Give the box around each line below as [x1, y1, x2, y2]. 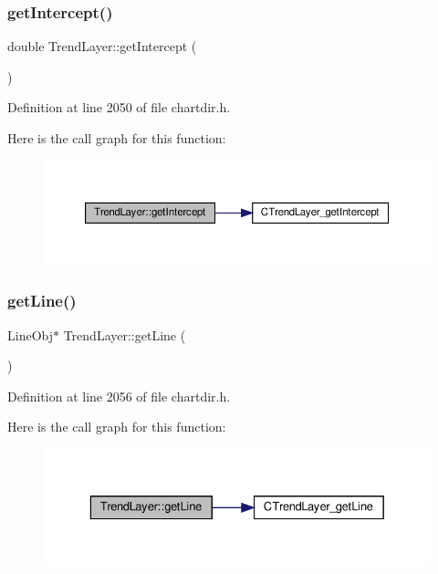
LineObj [7, 325, 53, 344]
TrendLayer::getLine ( [63, 325, 186, 344]
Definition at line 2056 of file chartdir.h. [7, 386, 231, 405]
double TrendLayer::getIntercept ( [7, 37, 197, 56]
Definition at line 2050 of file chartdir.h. [7, 98, 231, 117]
